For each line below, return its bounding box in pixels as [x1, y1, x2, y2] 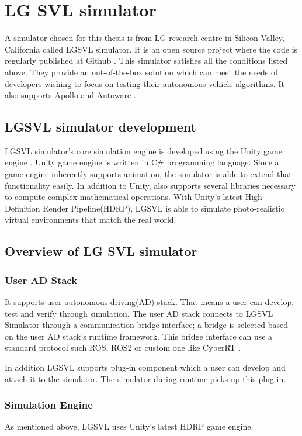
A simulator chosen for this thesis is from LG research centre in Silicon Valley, [5, 32, 284, 44]
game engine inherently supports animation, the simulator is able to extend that [5, 168, 292, 180]
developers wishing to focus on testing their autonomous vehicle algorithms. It [5, 77, 284, 89]
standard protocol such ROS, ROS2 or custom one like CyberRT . [5, 341, 241, 354]
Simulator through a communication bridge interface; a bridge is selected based [5, 319, 288, 331]
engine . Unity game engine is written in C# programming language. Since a [5, 156, 279, 168]
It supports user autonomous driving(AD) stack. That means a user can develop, [5, 296, 294, 308]
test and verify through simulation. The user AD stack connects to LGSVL [5, 307, 273, 319]
